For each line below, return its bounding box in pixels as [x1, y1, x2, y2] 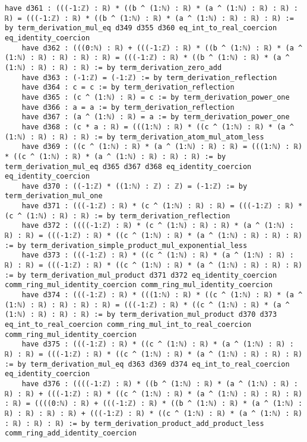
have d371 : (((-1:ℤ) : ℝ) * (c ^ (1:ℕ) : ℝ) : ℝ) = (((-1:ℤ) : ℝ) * [21, 202, 303, 211]
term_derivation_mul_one [5, 192, 103, 201]
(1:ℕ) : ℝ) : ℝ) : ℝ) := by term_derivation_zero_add [5, 63, 222, 72]
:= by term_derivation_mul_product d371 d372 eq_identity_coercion [5, 271, 277, 279]
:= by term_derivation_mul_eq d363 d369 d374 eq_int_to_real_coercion [5, 360, 290, 368]
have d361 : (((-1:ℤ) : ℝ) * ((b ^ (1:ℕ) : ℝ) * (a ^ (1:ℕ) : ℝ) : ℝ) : [5, 4, 298, 12]
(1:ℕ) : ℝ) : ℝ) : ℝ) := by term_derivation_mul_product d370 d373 [5, 310, 277, 319]
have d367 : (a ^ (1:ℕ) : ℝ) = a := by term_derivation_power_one [21, 113, 290, 122]
